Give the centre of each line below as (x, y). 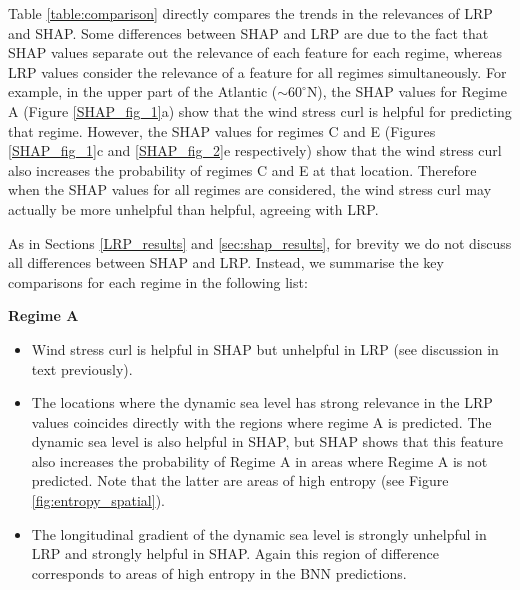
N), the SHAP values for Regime (406, 91)
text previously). (82, 368)
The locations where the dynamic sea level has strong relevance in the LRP (262, 402)
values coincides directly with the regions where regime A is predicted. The (261, 421)
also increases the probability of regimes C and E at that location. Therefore (242, 169)
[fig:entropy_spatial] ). (98, 500)
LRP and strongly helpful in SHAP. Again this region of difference (235, 553)
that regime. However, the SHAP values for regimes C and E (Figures (222, 130)
